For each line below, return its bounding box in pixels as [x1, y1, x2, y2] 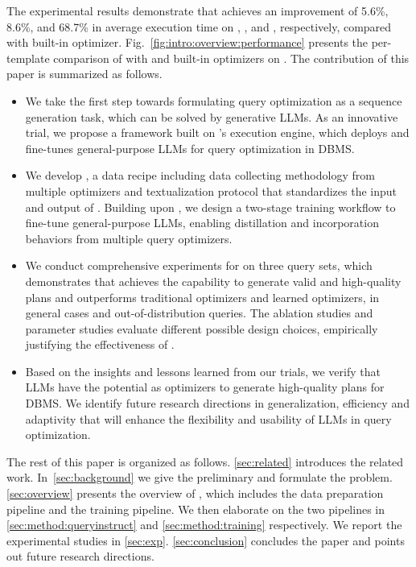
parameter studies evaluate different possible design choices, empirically [25, 320, 378, 337]
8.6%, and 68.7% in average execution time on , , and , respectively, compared [6, 18, 392, 35]
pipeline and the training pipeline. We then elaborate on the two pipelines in [6, 500, 385, 517]
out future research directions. [6, 548, 154, 565]
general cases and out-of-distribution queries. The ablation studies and [25, 304, 373, 321]
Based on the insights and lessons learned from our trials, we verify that [25, 362, 381, 379]
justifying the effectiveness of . [25, 336, 175, 353]
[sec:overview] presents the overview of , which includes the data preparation [6, 485, 384, 502]
